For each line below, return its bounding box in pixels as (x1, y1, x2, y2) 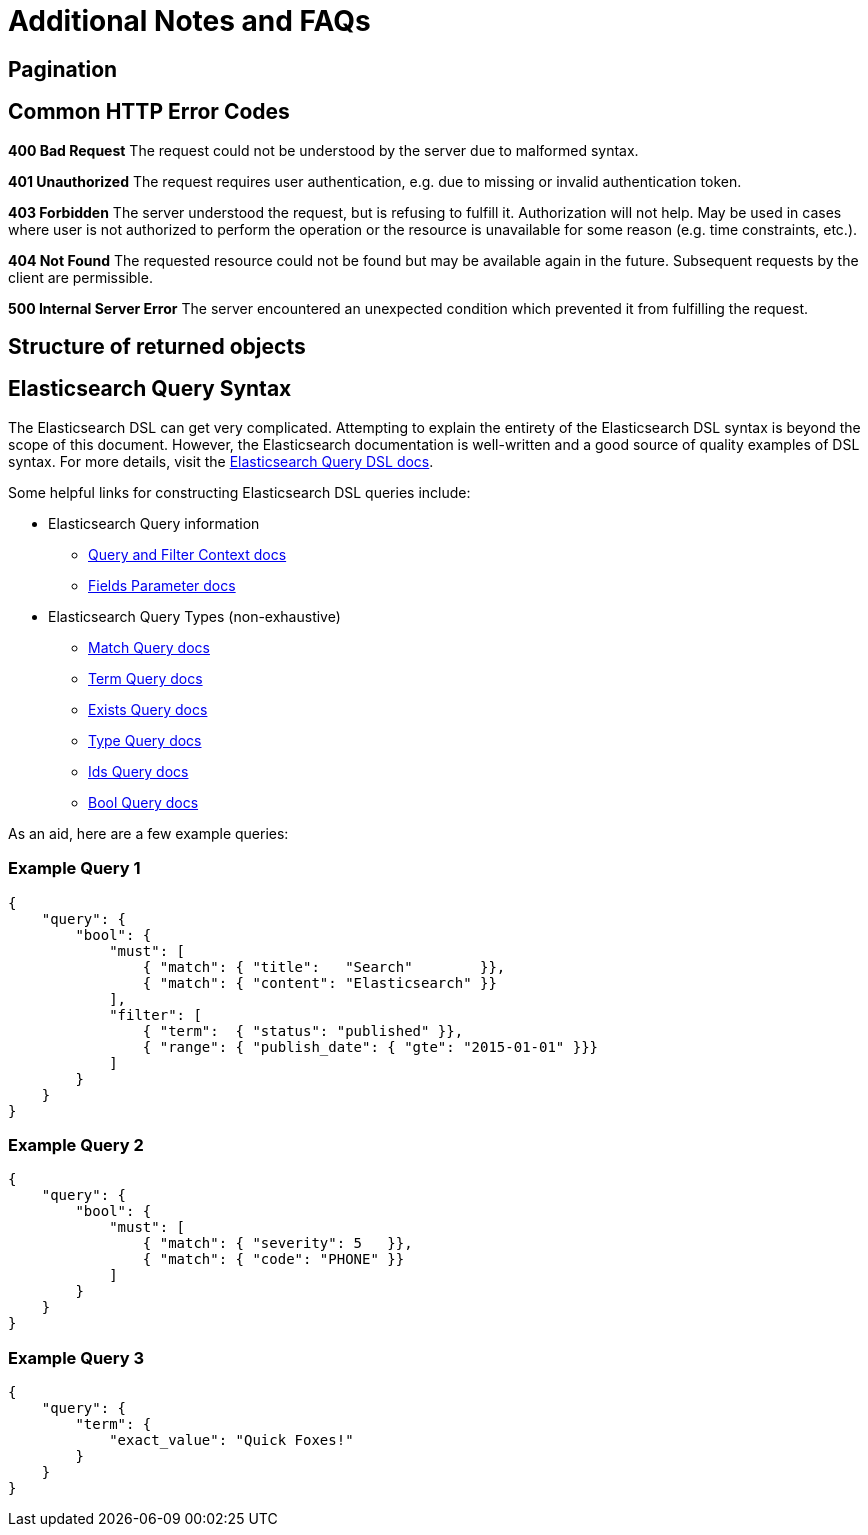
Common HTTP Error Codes (8, 99, 290, 125)
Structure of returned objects (8, 334, 306, 360)
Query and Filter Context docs (88, 545, 287, 563)
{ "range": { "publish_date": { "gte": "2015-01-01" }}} (142, 1038, 599, 1055)
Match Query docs (88, 638, 210, 656)
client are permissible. (8, 268, 153, 286)
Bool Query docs (88, 793, 199, 811)
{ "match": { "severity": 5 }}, (142, 1235, 413, 1252)
